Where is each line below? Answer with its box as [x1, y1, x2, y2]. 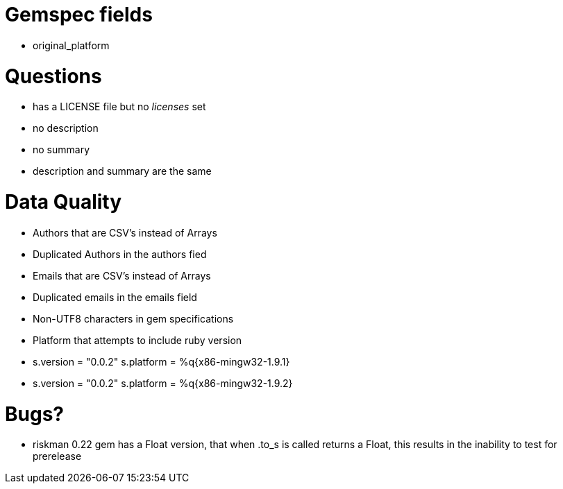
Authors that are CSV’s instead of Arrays [33, 226, 217, 239]
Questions [5, 64, 102, 88]
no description [33, 122, 99, 135]
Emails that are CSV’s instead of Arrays [33, 269, 211, 282]
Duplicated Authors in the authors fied [33, 248, 207, 260]
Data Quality [5, 190, 122, 214]
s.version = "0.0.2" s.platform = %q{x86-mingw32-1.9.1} [33, 355, 290, 368]
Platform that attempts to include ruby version [33, 334, 242, 346]
